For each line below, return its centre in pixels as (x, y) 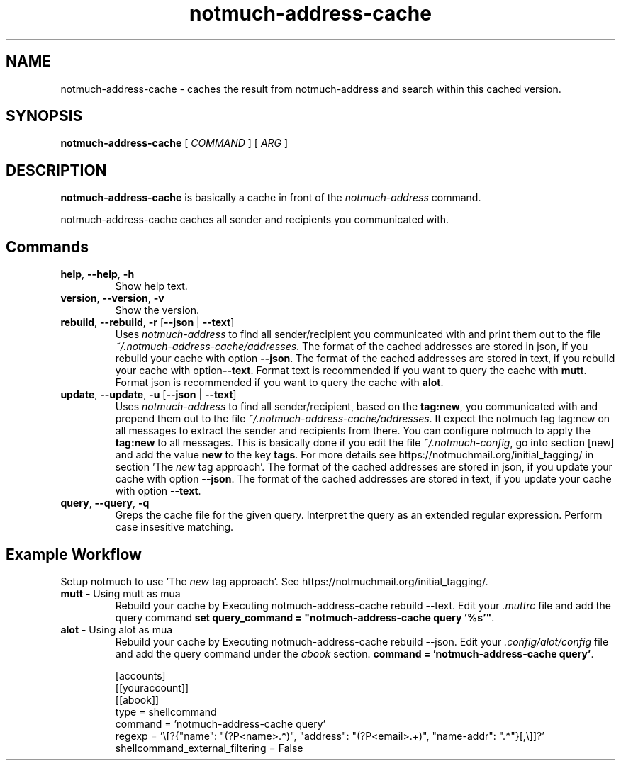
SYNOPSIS (44, 116)
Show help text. (151, 286)
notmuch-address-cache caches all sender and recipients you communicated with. (255, 220)
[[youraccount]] (152, 687)
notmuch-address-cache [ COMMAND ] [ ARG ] (174, 143)
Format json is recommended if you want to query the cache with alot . (279, 383)
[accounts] (140, 675)
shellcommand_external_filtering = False (209, 748)
